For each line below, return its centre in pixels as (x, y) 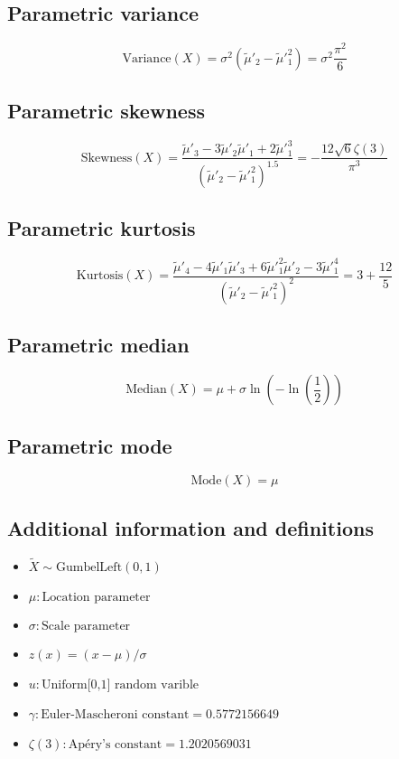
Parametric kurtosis (102, 228)
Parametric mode (90, 445)
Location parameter (96, 597)
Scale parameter (86, 626)
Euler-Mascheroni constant (115, 714)
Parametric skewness (106, 111)
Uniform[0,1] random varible (121, 684)
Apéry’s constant (115, 744)
